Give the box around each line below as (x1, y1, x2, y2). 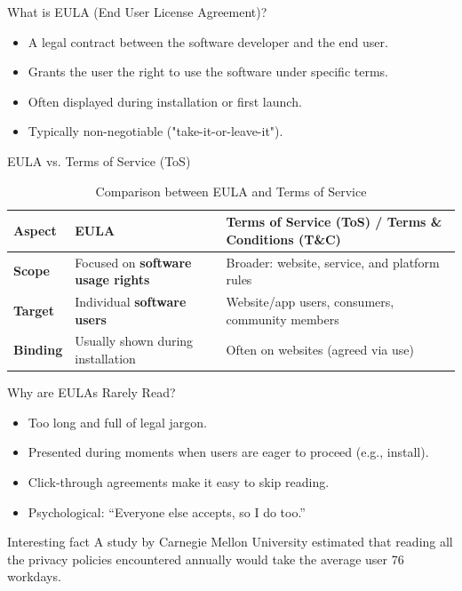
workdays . (7, 567, 61, 586)
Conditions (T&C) (226, 229, 341, 248)
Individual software (75, 292, 187, 311)
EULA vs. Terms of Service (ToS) (7, 151, 191, 170)
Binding (13, 340, 63, 359)
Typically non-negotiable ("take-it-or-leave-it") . (28, 122, 283, 140)
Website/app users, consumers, (226, 292, 394, 311)
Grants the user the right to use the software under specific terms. (28, 62, 388, 81)
